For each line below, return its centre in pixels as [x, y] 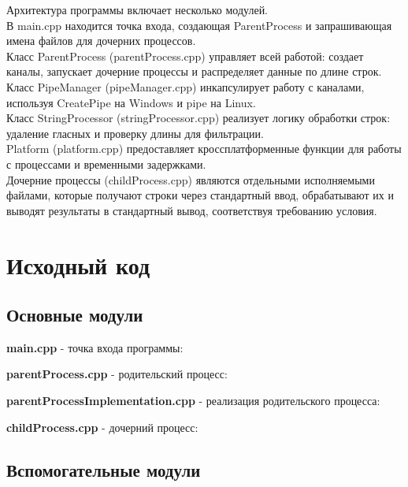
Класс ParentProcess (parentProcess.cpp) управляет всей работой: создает [185, 56]
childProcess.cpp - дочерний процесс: [102, 427]
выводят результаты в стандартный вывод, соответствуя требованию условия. [192, 210]
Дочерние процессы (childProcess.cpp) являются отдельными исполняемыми [191, 179]
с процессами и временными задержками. [106, 164]
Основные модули [75, 315]
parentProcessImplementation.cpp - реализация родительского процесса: [193, 401]
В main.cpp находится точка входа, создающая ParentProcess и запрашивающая [199, 25]
